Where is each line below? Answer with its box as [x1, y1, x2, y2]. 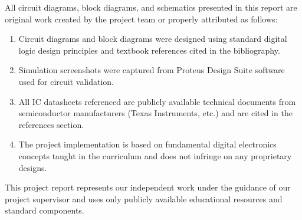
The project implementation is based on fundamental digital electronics [18, 138, 277, 150]
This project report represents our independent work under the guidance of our [5, 181, 291, 193]
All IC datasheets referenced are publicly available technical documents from [18, 95, 296, 107]
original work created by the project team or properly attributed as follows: [5, 12, 278, 25]
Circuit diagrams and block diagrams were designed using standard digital [18, 32, 287, 45]
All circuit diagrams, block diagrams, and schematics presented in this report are [5, 1, 297, 13]
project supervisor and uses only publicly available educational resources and [5, 192, 283, 205]
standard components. [5, 204, 84, 216]
